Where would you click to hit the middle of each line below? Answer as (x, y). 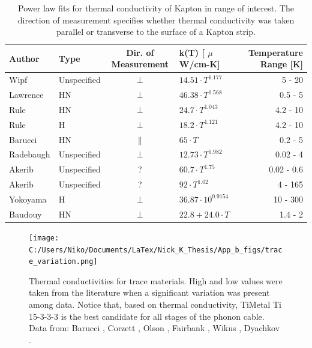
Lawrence (26, 95)
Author (24, 58)
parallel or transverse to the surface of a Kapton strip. (156, 32)
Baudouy (25, 214)
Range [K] (281, 64)
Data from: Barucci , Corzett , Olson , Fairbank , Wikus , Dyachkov (154, 328)
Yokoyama (28, 199)
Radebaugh (30, 154)
